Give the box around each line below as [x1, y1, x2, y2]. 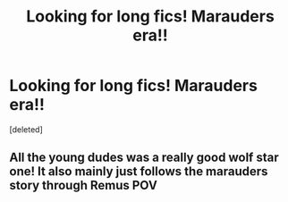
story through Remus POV [9, 178, 158, 193]
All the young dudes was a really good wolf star [9, 150, 279, 165]
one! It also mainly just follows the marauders [9, 164, 268, 180]
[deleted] [9, 123, 43, 135]
